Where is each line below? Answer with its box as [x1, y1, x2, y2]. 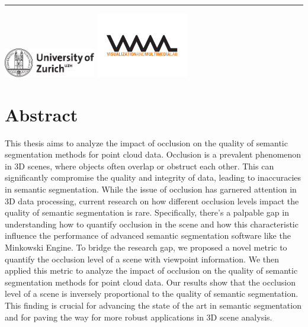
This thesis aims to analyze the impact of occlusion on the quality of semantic [5, 136, 288, 149]
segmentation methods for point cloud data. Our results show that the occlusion [5, 275, 296, 288]
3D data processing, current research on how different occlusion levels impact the [5, 194, 299, 207]
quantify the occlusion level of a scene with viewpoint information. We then [5, 252, 279, 265]
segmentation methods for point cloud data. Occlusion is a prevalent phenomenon [5, 148, 301, 161]
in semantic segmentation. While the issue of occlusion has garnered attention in [5, 182, 297, 195]
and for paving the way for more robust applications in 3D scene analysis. [5, 310, 272, 323]
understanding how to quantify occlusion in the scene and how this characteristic [5, 217, 299, 230]
